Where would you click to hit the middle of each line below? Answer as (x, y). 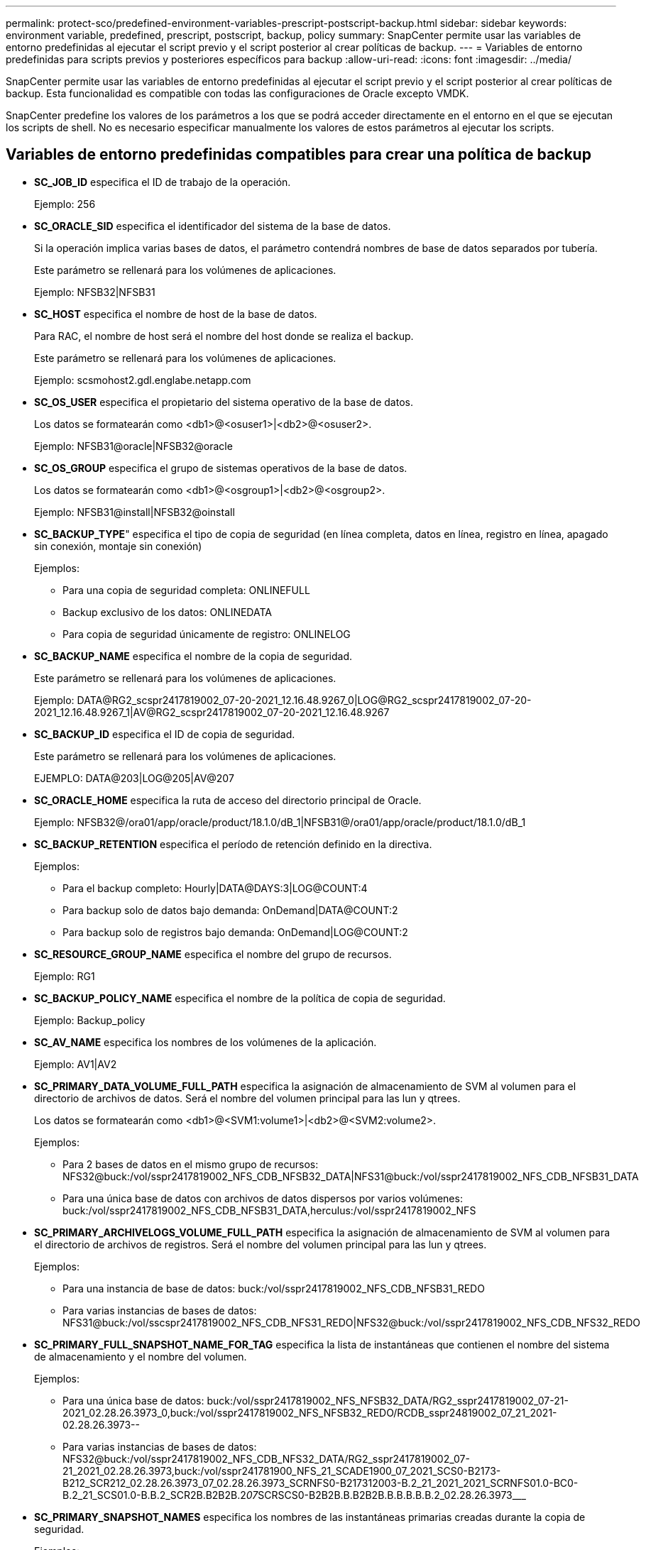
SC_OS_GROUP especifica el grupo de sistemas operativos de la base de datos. (221, 468)
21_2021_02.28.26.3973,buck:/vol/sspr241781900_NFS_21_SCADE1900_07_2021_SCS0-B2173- (282, 1471)
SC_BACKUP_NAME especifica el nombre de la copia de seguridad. (193, 656)
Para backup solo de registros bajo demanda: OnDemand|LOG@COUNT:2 (235, 932)
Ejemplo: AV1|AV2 (76, 1064)
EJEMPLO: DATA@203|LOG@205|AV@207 (134, 778)
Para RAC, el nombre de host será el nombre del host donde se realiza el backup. (224, 336)
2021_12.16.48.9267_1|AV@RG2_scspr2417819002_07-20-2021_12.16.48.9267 (212, 712)
